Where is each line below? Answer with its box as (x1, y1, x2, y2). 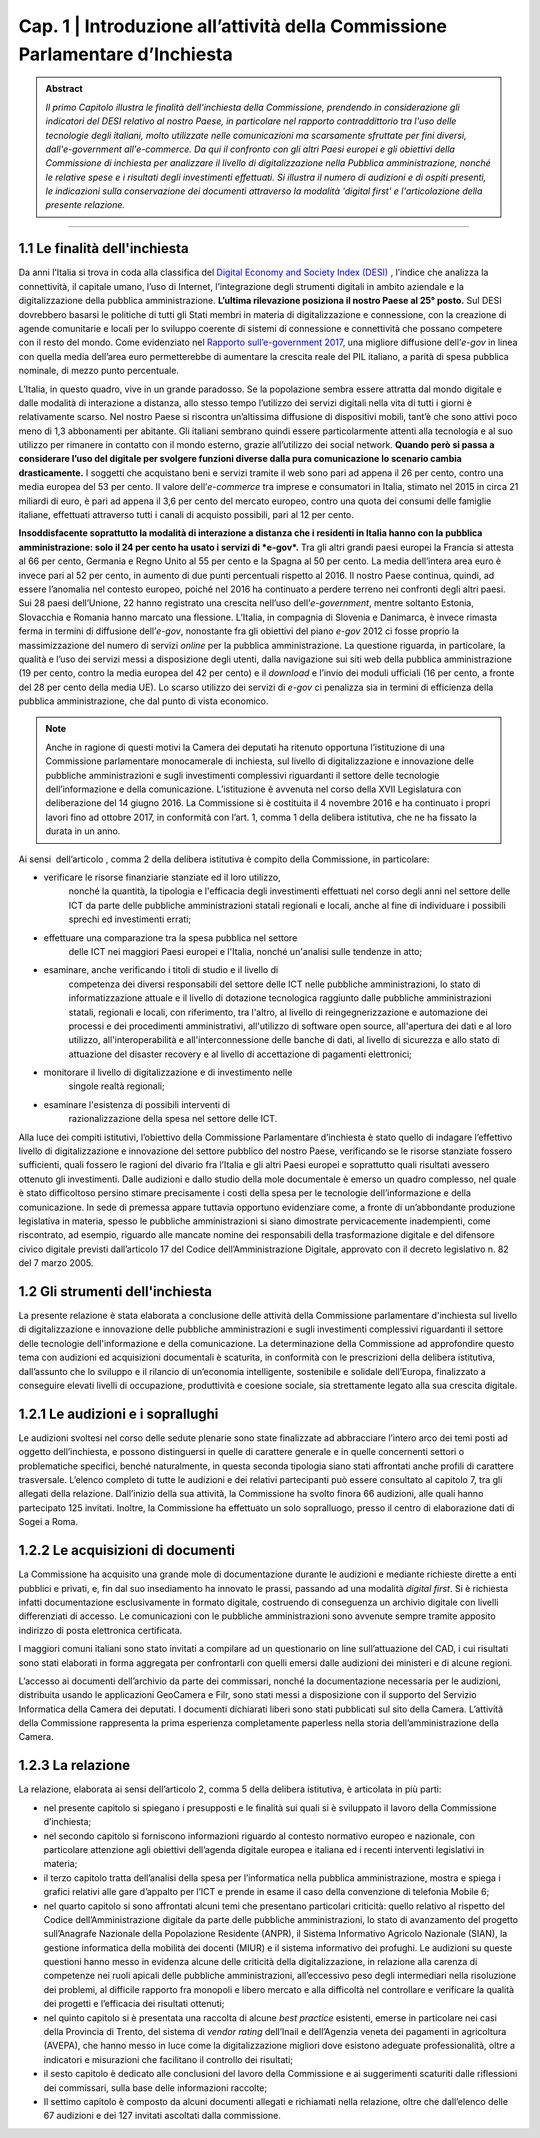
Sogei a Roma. (18, 1516, 79, 1528)
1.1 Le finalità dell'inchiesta (18, 240, 189, 257)
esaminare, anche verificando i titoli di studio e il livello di (43, 964, 279, 976)
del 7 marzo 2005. (18, 1257, 94, 1269)
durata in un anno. (45, 825, 121, 837)
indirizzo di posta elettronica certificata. (18, 1624, 183, 1636)
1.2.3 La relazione (18, 1757, 131, 1774)
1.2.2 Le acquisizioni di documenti (18, 1542, 235, 1559)
